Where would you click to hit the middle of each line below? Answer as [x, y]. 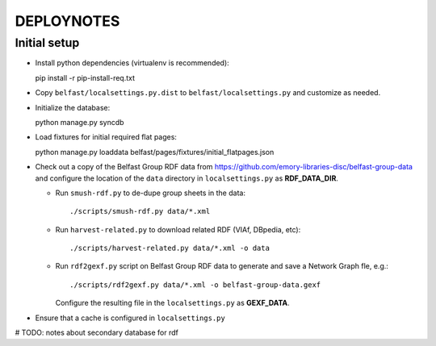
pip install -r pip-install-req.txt [85, 77]
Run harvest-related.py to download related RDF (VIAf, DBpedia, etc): [178, 229]
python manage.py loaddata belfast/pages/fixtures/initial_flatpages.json [155, 152]
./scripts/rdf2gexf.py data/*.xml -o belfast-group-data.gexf [195, 285]
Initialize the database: [73, 107]
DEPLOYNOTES [67, 21]
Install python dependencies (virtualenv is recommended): [132, 63]
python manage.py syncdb [80, 122]
